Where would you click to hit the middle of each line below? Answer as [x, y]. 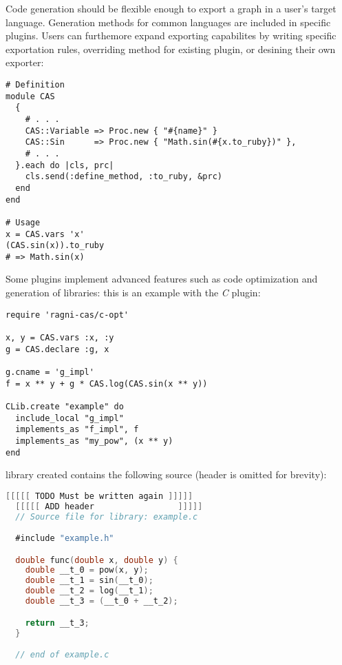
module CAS [30, 96]
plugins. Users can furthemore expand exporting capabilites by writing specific [171, 35]
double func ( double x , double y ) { [97, 560]
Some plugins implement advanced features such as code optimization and [162, 279]
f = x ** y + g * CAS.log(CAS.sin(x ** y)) [107, 383]
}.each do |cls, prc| [65, 165]
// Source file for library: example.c [107, 516]
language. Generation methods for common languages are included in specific [168, 22]
